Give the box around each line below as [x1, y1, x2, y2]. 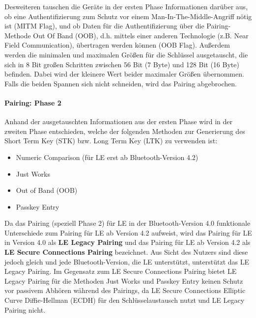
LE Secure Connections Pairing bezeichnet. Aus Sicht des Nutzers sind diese [4, 247, 248, 257]
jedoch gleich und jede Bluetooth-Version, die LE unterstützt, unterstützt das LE [4, 256, 250, 266]
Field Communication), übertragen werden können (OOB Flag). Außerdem [4, 40, 230, 50]
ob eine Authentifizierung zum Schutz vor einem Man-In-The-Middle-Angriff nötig [4, 11, 252, 21]
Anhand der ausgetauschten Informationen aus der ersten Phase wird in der [4, 116, 233, 127]
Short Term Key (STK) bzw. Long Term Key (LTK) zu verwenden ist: [4, 135, 218, 146]
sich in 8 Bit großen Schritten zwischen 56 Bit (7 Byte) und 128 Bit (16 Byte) [4, 59, 239, 69]
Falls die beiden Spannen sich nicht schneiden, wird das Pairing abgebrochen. [4, 78, 237, 88]
